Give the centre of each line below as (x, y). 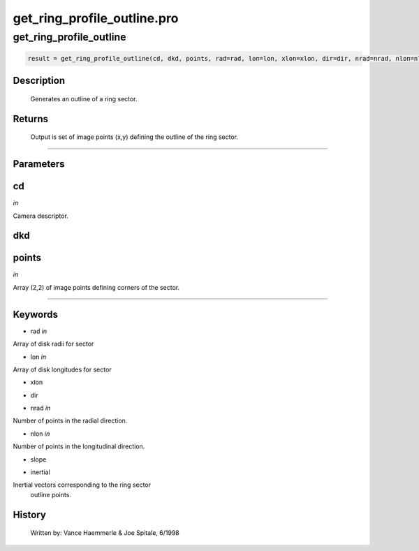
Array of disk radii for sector (53, 344)
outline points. (51, 494)
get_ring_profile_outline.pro (96, 18)
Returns (31, 119)
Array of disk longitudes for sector (62, 369)
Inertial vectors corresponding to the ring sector (82, 485)
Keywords (36, 314)
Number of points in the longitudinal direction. (79, 446)
